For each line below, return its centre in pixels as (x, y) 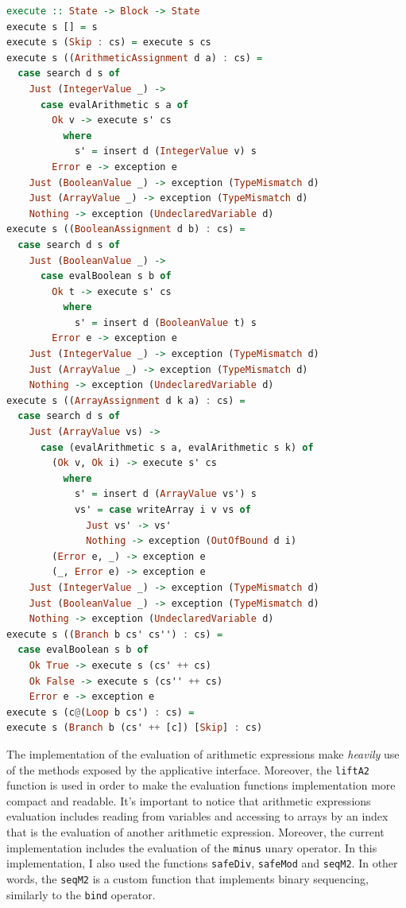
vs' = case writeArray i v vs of (162, 510)
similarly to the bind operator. (81, 894)
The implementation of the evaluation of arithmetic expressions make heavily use (203, 753)
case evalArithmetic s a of (114, 105)
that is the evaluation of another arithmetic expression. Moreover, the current (195, 831)
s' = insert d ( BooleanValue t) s (166, 322)
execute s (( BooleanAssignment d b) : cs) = (126, 229)
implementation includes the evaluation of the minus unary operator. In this (192, 847)
